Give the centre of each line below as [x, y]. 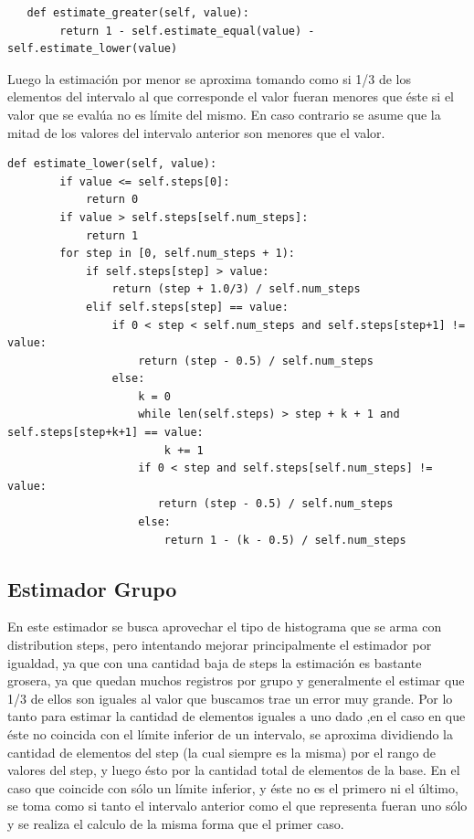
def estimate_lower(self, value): [112, 164]
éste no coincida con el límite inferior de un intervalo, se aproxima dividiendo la [230, 733]
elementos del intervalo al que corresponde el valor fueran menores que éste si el [231, 96]
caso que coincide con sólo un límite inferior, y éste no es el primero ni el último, [233, 787]
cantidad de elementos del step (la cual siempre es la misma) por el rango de [222, 752]
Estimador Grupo [92, 588]
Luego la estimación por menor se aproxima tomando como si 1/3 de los [209, 78]
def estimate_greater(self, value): [138, 13]
